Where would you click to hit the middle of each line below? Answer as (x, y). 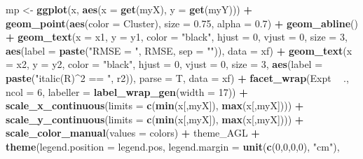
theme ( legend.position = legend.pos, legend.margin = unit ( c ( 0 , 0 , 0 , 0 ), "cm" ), (173, 146)
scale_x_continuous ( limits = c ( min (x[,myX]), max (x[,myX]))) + (155, 105)
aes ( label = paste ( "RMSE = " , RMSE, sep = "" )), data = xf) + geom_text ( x (179, 50)
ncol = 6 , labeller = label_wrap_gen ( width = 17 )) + (127, 91)
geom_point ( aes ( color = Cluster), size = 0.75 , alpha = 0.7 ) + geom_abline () (182, 23)
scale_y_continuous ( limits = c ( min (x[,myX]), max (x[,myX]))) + (155, 119)
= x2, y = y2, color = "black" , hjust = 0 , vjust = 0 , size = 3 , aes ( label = (164, 64)
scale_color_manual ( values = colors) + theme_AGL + (133, 133)
